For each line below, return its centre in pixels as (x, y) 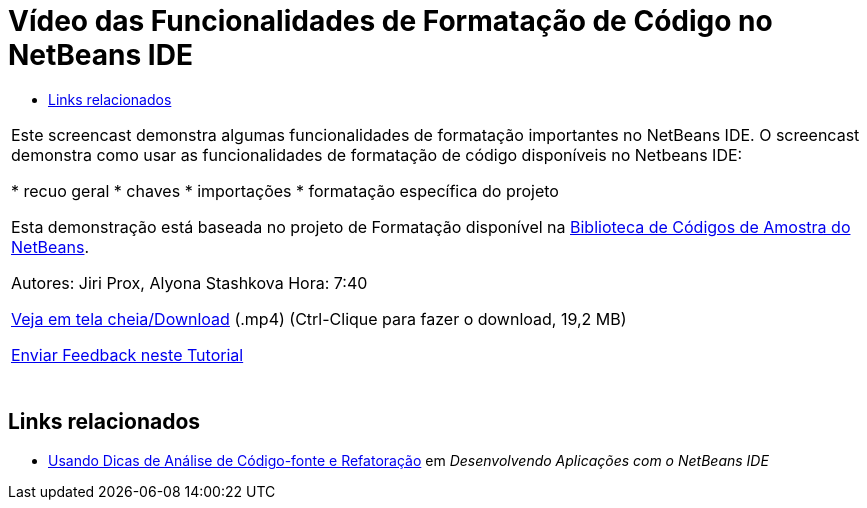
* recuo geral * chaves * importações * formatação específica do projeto (285, 190)
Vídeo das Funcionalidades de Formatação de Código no (390, 21)
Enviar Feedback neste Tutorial (127, 354)
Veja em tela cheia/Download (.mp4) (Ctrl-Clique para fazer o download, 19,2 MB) (319, 318)
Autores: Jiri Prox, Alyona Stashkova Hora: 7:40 (189, 282)
